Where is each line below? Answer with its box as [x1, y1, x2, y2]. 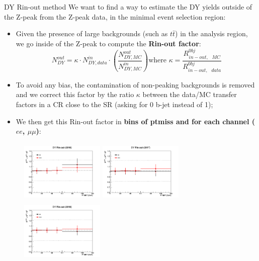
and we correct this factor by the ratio [16, 89, 134, 100]
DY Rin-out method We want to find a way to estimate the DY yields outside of [4, 2, 252, 12]
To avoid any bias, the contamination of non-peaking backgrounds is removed [16, 79, 255, 90]
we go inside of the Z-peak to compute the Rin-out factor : [16, 38, 201, 48]
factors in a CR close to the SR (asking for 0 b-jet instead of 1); [16, 99, 213, 109]
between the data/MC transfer [142, 89, 237, 100]
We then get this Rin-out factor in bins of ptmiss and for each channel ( [16, 116, 255, 126]
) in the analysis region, [175, 28, 248, 39]
